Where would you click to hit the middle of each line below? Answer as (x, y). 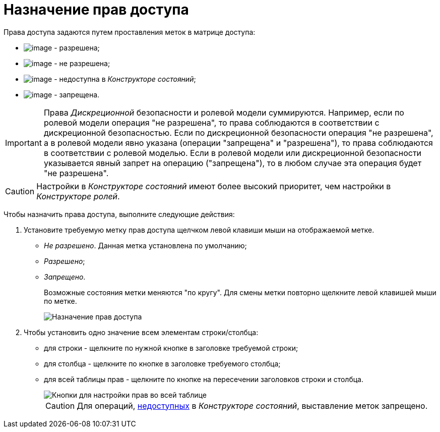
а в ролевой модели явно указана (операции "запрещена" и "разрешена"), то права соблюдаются (238, 143)
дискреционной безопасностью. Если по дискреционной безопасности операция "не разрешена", (238, 132)
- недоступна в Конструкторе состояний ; (125, 79)
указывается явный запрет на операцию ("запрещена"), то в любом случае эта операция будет (233, 163)
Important (23, 143)
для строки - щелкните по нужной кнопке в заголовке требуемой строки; (171, 348)
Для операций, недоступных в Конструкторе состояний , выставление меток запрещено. (252, 406)
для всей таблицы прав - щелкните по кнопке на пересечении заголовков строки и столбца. (204, 379)
